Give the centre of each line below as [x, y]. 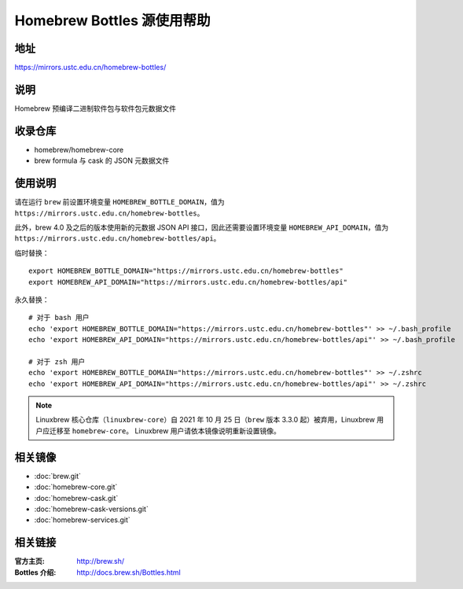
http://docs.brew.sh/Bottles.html [129, 572]
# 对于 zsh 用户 [57, 361]
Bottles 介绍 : [35, 572]
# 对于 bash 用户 [59, 318]
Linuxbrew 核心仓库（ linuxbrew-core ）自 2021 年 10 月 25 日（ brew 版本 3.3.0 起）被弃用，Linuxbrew [205, 420]
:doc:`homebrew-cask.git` [76, 498]
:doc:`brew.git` [58, 476]
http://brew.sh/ [101, 561]
